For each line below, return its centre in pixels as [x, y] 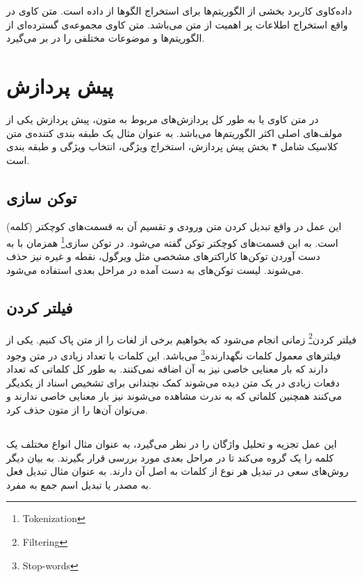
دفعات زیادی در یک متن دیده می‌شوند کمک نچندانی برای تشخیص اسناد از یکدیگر [173, 382]
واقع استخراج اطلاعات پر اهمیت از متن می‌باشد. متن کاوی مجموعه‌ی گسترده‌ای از [177, 24]
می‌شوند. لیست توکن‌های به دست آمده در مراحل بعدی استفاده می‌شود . [155, 269]
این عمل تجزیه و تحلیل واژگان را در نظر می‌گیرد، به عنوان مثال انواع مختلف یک [172, 443]
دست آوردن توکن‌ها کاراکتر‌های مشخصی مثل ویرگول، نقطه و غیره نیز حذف [163, 256]
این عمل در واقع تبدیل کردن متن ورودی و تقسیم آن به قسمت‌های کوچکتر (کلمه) [174, 226]
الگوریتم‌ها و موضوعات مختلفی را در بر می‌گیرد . [106, 38]
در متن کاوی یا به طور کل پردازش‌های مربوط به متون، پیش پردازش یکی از [163, 119]
